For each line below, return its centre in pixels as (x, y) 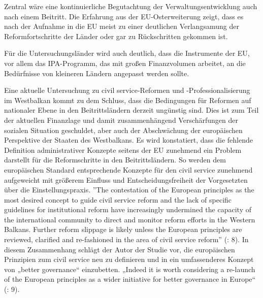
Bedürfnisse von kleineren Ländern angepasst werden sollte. (97, 73)
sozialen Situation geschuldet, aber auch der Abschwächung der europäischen (123, 130)
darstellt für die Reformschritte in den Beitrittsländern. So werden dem (115, 160)
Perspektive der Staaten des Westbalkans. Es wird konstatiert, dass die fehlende (128, 140)
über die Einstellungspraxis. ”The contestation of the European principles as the (129, 190)
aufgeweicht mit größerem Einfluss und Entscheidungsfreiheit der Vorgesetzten (126, 179)
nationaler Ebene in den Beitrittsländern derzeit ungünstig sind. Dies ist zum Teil (131, 110)
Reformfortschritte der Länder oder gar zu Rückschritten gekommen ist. (116, 36)
